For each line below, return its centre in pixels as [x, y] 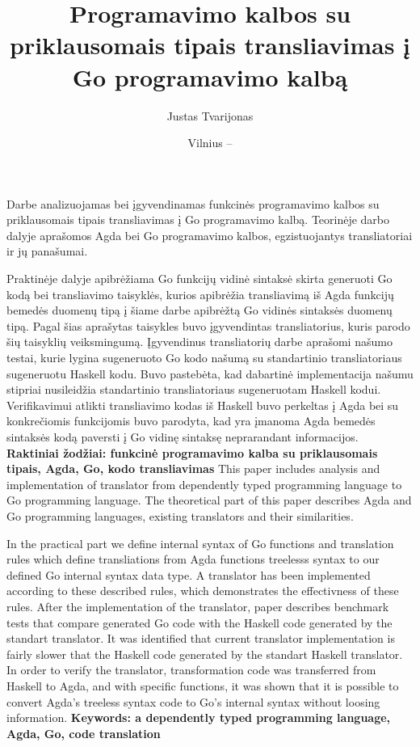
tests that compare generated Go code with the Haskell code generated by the [199, 622]
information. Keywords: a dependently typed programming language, [199, 717]
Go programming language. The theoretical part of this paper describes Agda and [209, 500]
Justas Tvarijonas [210, 115]
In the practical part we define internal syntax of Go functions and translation [200, 543]
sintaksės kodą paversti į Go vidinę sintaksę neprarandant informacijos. [183, 437]
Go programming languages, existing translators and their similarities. [180, 515]
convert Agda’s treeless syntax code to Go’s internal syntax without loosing [193, 701]
